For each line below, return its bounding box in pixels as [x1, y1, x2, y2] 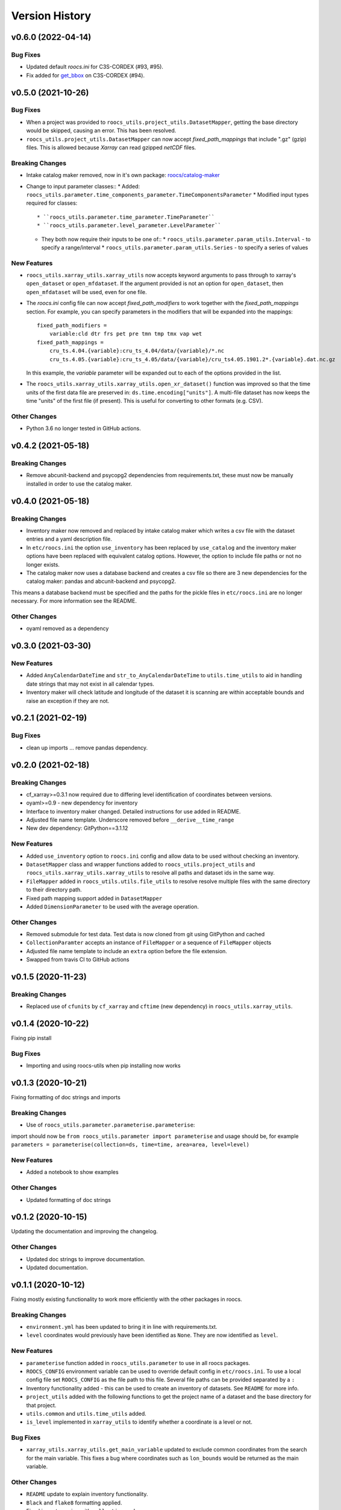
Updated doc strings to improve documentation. [26, 1255, 146, 1262]
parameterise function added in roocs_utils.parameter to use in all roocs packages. [26, 1359, 250, 1366]
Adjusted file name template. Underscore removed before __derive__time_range [26, 816, 234, 824]
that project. [26, 1401, 57, 1409]
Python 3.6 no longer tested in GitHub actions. [26, 425, 141, 432]
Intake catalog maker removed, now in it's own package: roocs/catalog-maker [26, 172, 220, 179]
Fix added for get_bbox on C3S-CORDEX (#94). [26, 71, 145, 79]
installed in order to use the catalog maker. [26, 480, 133, 487]
